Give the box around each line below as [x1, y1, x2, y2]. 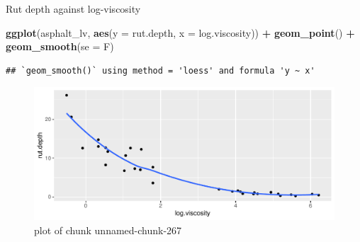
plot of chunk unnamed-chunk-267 [34, 222, 182, 237]
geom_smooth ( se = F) [6, 39, 114, 54]
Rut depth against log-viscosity [6, 1, 141, 16]
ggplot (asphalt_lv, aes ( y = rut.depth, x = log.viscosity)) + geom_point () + [6, 25, 355, 40]
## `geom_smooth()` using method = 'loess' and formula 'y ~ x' [6, 65, 315, 76]
